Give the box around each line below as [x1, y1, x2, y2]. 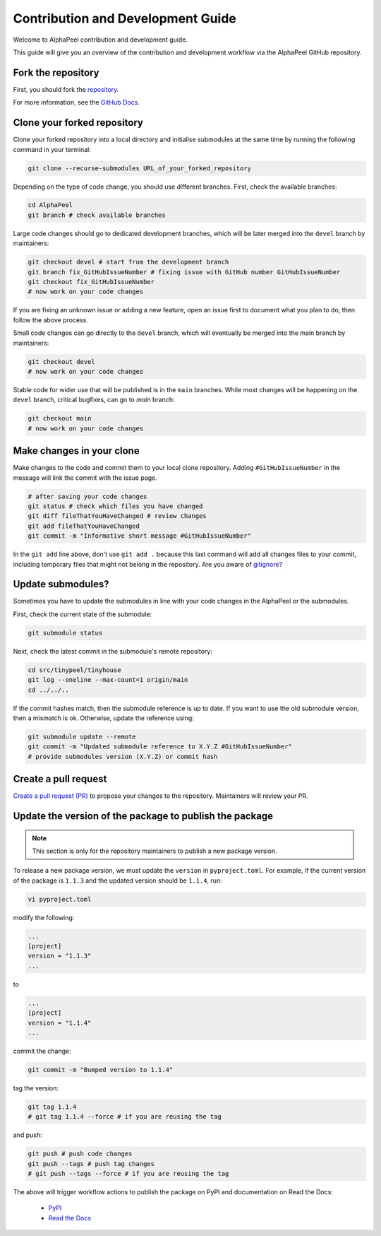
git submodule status [28, 629, 103, 637]
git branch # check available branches [28, 211, 166, 219]
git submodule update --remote [28, 732, 137, 741]
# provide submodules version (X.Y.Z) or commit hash [28, 753, 218, 760]
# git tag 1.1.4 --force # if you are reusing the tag [28, 1113, 222, 1121]
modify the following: [13, 913, 75, 922]
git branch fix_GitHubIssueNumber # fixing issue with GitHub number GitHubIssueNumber [28, 268, 341, 276]
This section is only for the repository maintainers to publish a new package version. [32, 847, 278, 855]
